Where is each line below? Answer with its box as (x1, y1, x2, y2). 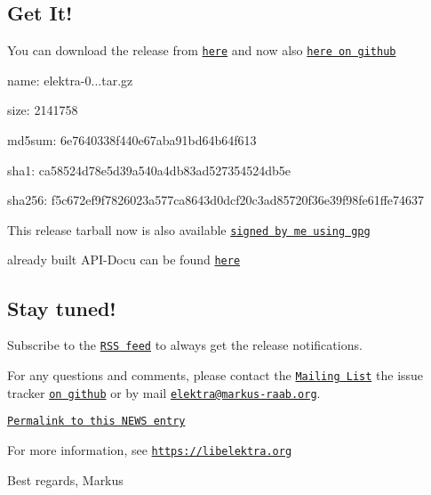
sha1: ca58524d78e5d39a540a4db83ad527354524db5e (7, 160, 291, 179)
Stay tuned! (7, 294, 116, 321)
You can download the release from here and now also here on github (7, 41, 396, 60)
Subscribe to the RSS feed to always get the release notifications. (7, 336, 363, 354)
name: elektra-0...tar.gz (7, 70, 133, 89)
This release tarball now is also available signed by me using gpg (7, 220, 371, 239)
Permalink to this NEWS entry (7, 415, 186, 428)
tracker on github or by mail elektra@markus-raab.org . (7, 383, 321, 402)
